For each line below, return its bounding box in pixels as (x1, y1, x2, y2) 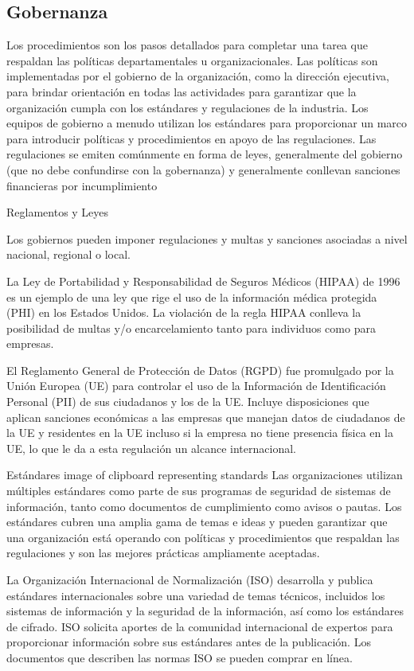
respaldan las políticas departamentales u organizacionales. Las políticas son (6, 52, 378, 68)
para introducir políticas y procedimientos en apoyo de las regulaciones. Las (6, 130, 377, 146)
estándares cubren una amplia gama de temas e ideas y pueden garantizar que (6, 513, 388, 530)
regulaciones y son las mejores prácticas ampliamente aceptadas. (6, 544, 320, 561)
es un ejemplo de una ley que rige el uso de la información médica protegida (6, 288, 377, 305)
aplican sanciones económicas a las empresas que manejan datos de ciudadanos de (6, 408, 405, 425)
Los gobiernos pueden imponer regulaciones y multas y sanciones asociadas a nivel (6, 230, 408, 247)
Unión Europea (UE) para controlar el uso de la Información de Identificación (6, 377, 386, 394)
